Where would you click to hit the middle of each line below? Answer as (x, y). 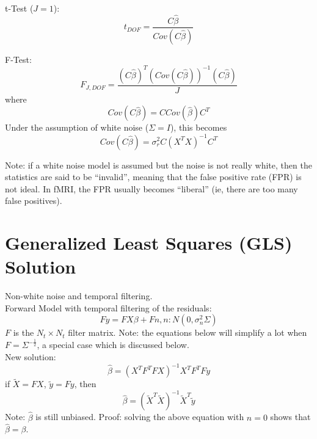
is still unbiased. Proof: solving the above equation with (140, 417)
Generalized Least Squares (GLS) (149, 243)
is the (24, 332)
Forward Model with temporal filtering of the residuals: (108, 307)
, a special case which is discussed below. (113, 345)
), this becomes (199, 127)
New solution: (31, 356)
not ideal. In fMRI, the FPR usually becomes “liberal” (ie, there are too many (151, 188)
